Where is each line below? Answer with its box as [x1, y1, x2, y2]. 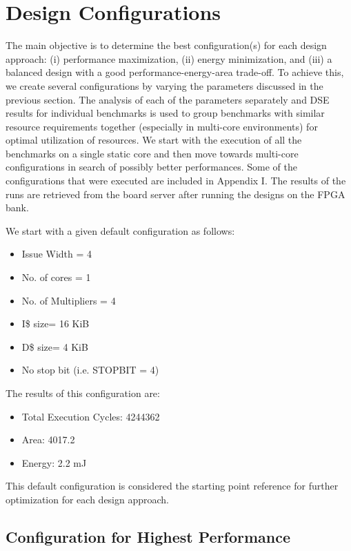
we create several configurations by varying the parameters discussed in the [6, 78, 323, 93]
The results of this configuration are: [6, 386, 160, 400]
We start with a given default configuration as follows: [6, 223, 235, 238]
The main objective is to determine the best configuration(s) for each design [6, 38, 327, 52]
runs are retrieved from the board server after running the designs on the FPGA [6, 186, 345, 201]
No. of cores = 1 [21, 270, 91, 284]
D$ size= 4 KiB [21, 339, 88, 354]
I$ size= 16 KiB [21, 316, 90, 331]
